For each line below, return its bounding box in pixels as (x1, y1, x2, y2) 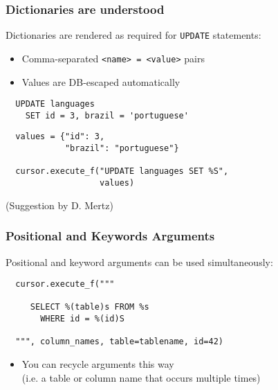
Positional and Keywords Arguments (6, 227, 215, 245)
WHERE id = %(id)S (40, 314, 124, 324)
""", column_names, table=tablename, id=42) (15, 337, 223, 347)
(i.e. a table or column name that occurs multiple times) (21, 370, 261, 384)
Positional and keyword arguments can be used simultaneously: (6, 254, 273, 269)
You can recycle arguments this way (21, 357, 174, 371)
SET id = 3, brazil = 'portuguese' (25, 110, 189, 121)
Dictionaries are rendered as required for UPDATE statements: (6, 28, 261, 42)
